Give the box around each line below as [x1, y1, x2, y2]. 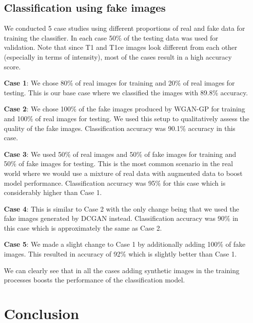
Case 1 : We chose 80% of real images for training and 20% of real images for [4, 78, 235, 88]
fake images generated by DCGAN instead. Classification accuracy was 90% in [4, 213, 238, 223]
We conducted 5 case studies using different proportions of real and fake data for [4, 23, 245, 33]
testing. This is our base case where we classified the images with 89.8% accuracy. [4, 87, 248, 97]
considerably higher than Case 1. [4, 187, 102, 197]
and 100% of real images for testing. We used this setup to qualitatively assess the [4, 113, 250, 123]
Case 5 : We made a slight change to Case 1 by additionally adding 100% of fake [4, 239, 246, 249]
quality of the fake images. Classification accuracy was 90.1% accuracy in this [4, 123, 235, 133]
